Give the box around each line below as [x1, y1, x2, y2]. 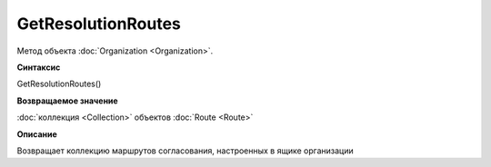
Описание [16, 128, 58, 140]
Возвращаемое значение [16, 95, 118, 106]
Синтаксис [16, 62, 61, 73]
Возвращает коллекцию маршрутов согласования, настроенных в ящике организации [16, 145, 354, 156]
